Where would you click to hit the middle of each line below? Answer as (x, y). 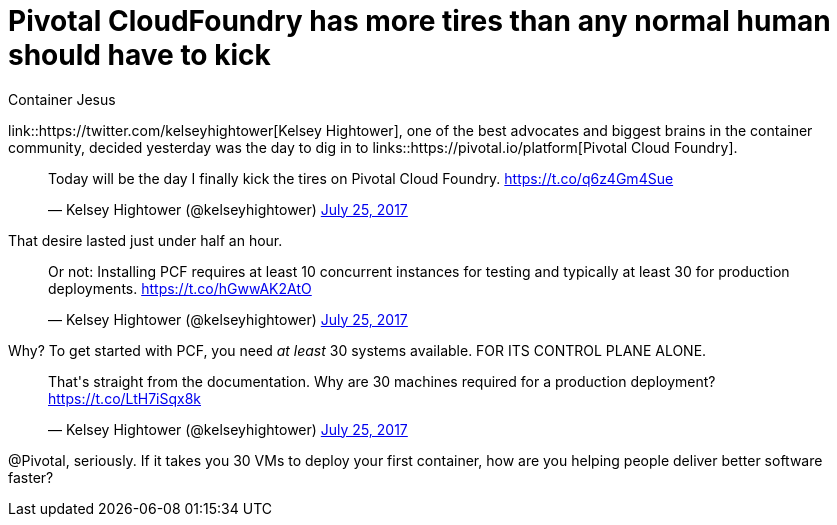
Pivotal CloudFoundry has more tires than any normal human (419, 21)
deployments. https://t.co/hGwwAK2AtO (180, 288)
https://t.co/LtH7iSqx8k (125, 398)
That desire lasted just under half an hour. (145, 240)
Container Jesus (62, 99)
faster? (31, 477)
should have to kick (139, 55)
